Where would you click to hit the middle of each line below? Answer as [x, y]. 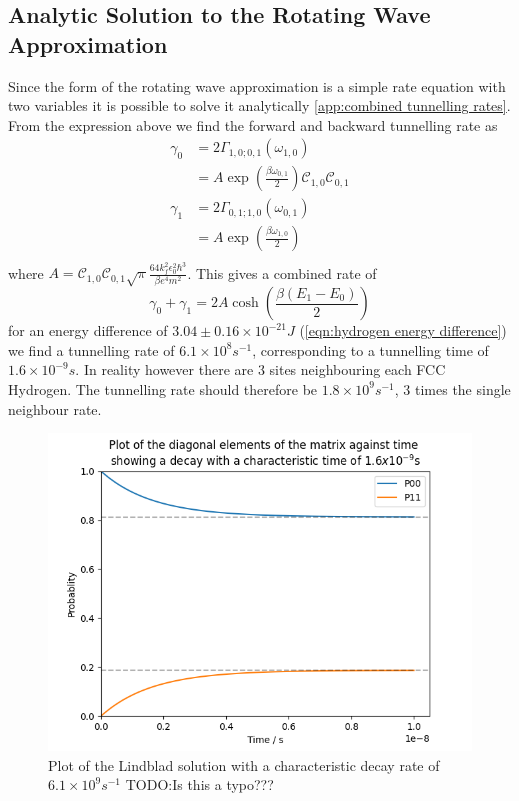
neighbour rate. [55, 408]
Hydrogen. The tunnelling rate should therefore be [163, 388]
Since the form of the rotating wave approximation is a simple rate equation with [257, 85]
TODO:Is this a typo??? [199, 784]
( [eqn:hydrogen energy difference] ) [403, 330]
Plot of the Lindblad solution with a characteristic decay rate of [244, 764]
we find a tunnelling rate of [91, 349]
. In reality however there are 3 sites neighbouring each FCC [260, 369]
